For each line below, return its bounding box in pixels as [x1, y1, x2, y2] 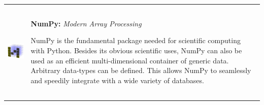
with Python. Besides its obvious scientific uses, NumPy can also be [30, 45, 242, 56]
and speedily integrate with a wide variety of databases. [30, 75, 204, 85]
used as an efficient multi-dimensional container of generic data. [30, 55, 229, 65]
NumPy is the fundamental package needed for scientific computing [30, 35, 241, 46]
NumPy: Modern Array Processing [30, 18, 142, 28]
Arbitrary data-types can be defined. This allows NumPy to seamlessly [30, 65, 251, 76]
